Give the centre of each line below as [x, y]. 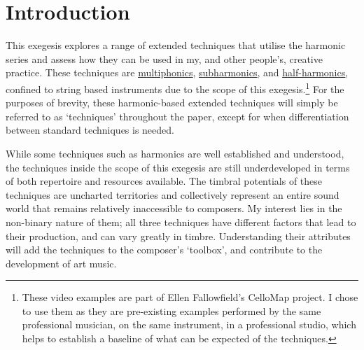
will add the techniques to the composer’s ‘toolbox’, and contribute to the [164, 250]
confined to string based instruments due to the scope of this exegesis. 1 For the [175, 87]
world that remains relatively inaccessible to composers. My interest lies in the [174, 208]
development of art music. [61, 263]
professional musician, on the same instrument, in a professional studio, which [189, 324]
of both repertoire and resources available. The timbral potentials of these [164, 181]
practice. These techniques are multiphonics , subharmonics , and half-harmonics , [177, 72]
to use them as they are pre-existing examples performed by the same [171, 310]
